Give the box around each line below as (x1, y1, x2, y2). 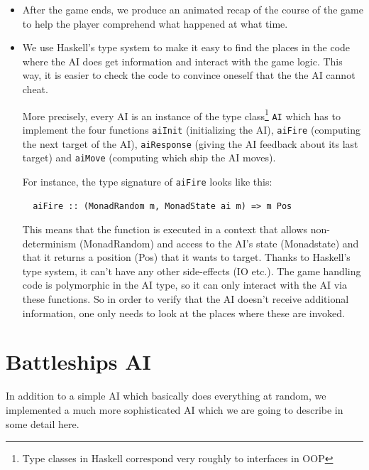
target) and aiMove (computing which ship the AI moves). (22, 150, 276, 165)
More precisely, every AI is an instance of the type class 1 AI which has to (22, 106, 341, 123)
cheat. (22, 81, 48, 96)
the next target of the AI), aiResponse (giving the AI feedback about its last (22, 136, 358, 151)
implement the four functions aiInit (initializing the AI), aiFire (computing (22, 122, 360, 137)
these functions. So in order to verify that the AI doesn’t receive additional (22, 292, 349, 306)
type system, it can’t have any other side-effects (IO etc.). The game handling (22, 263, 361, 278)
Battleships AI (6, 347, 151, 376)
